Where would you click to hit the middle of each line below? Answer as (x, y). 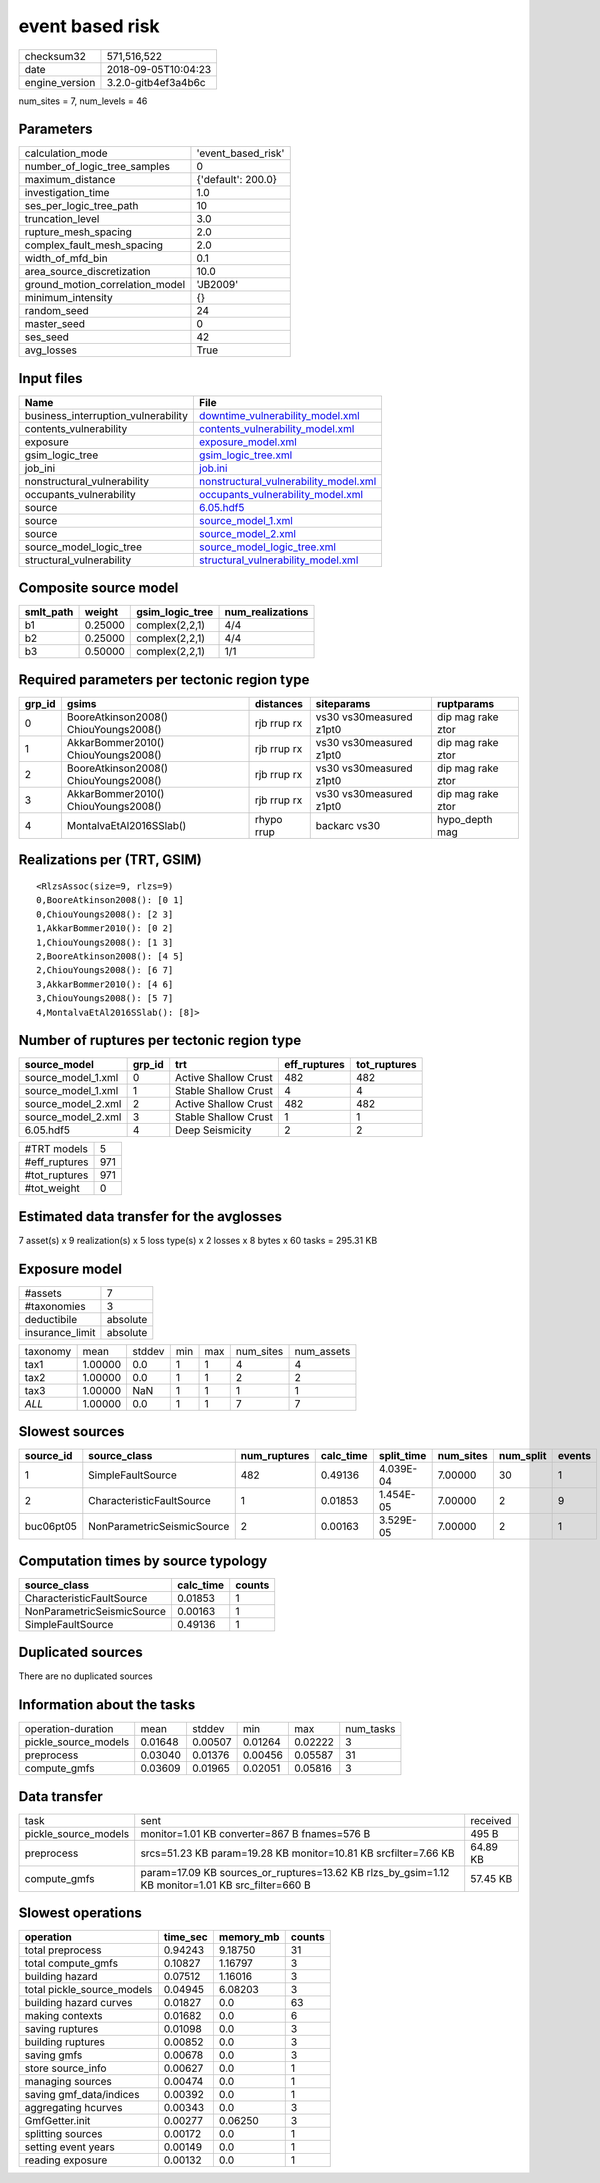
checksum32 (55, 56)
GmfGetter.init (57, 2121)
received (491, 1820)
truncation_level (62, 219)
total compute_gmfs (71, 1963)
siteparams (343, 703)
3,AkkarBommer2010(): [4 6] (105, 984)
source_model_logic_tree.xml (267, 547)
